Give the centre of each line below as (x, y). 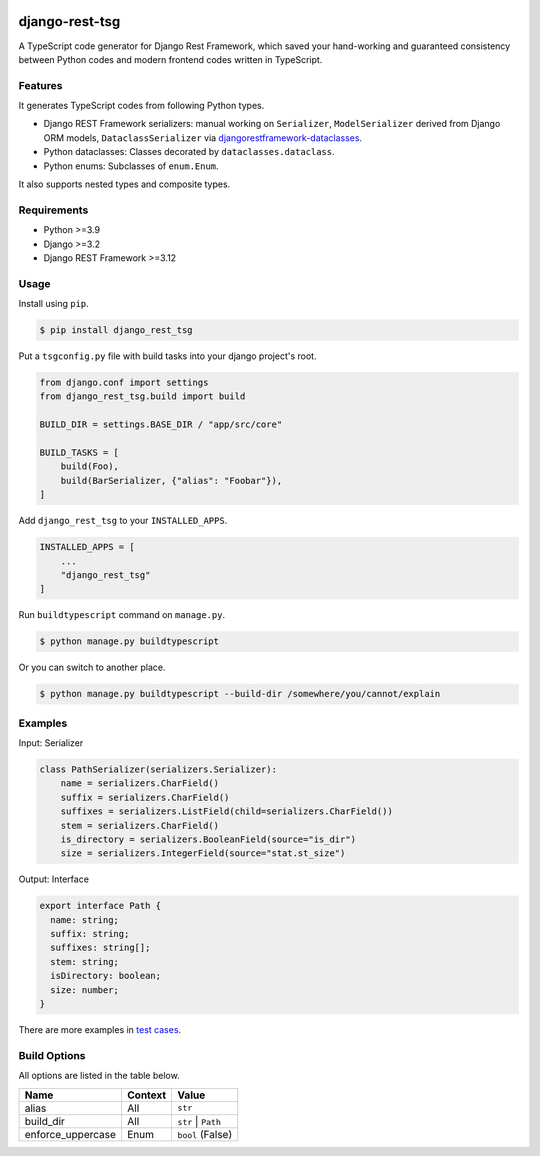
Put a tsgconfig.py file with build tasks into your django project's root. (167, 356)
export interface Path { (100, 906)
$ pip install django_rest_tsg (116, 330)
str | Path (199, 1121)
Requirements (53, 210)
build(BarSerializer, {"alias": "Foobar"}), (171, 480)
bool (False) (205, 1134)
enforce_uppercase (70, 1134)
